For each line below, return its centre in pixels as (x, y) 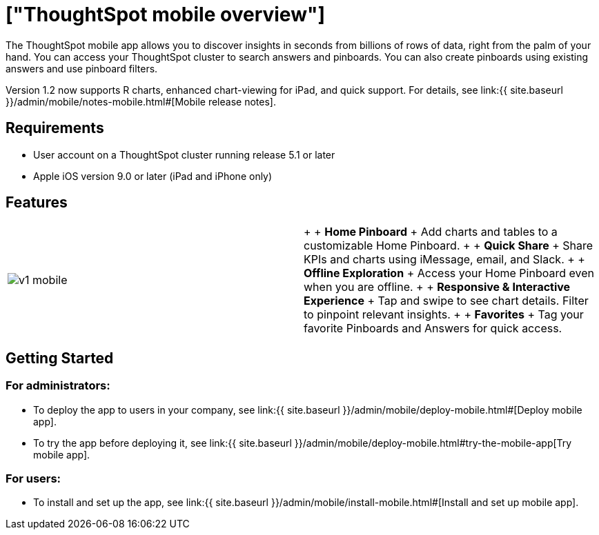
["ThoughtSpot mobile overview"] (165, 14)
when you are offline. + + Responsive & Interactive (437, 287)
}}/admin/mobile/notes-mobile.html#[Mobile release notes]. (141, 101)
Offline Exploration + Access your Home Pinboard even (449, 273)
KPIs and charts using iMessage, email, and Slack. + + (444, 260)
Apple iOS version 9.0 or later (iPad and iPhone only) (153, 176)
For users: (33, 479)
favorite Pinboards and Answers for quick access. (433, 329)
